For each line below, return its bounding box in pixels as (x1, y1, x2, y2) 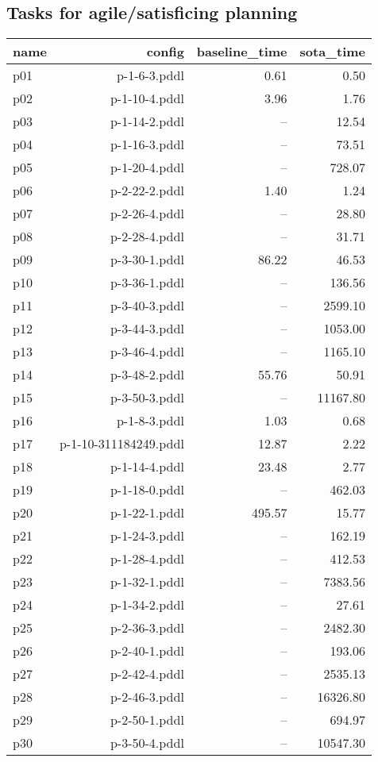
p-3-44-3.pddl (110, 319, 184, 338)
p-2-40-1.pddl (110, 641, 184, 660)
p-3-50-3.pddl (110, 388, 184, 407)
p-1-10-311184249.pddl (59, 434, 184, 453)
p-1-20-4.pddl (110, 158, 184, 177)
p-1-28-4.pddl (110, 549, 184, 568)
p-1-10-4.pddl (110, 89, 184, 108)
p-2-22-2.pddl (110, 181, 184, 200)
